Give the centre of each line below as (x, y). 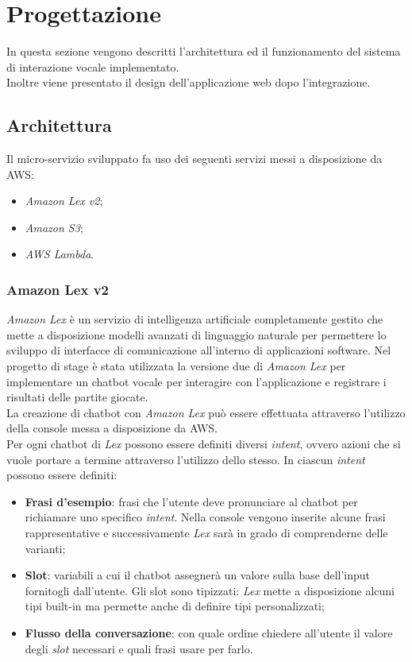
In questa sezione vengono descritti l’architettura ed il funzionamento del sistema (204, 51)
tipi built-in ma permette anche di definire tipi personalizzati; (175, 606)
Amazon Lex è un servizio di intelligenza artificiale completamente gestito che (195, 319)
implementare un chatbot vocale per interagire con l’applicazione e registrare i (196, 381)
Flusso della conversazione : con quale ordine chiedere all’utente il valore (209, 632)
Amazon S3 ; (54, 227)
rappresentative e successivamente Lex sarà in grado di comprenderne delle (206, 533)
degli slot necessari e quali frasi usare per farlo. (139, 648)
